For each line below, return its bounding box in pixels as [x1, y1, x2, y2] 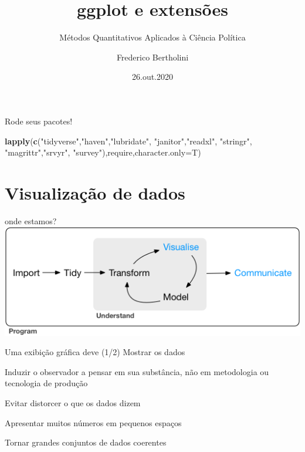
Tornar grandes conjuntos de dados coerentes [5, 436, 167, 448]
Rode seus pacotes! [5, 114, 73, 127]
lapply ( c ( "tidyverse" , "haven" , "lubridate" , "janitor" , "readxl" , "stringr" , [5, 134, 252, 147]
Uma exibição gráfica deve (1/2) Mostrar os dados [5, 346, 185, 358]
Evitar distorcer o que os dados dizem [5, 397, 141, 409]
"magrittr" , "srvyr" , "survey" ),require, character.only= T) [5, 146, 201, 158]
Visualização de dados [5, 180, 185, 204]
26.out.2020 [131, 70, 173, 83]
